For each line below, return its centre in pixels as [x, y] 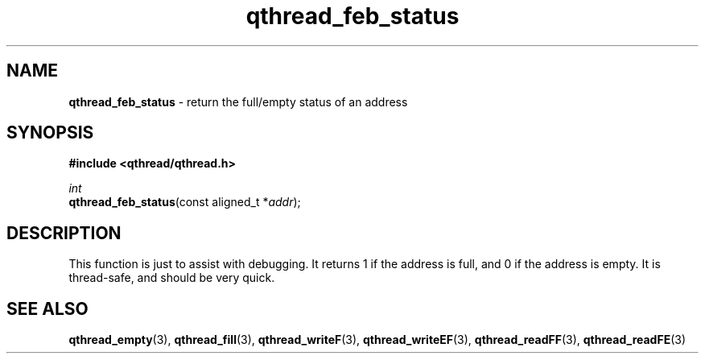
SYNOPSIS [50, 133]
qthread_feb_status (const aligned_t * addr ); [185, 202]
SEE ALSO [47, 308]
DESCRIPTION [64, 233]
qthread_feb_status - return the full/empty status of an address [238, 101]
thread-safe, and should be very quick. [172, 278]
